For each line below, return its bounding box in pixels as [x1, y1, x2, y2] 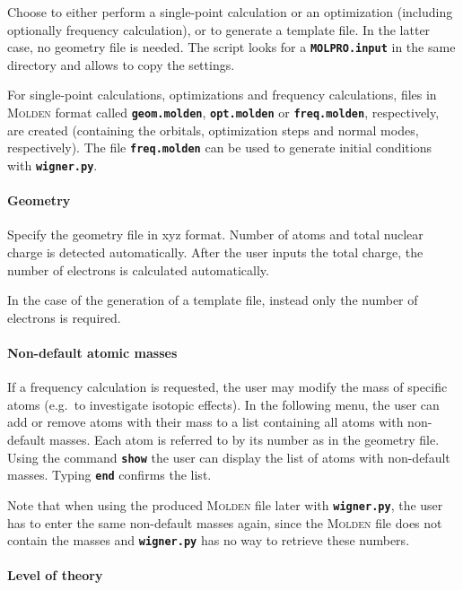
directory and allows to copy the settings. [7, 55, 235, 74]
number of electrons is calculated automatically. [7, 260, 269, 279]
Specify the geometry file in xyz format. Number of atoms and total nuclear [7, 225, 424, 244]
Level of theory [7, 566, 103, 585]
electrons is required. [7, 308, 121, 326]
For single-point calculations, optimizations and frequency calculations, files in [7, 85, 437, 104]
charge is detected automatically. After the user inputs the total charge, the [7, 242, 424, 261]
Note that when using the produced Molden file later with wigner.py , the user [7, 495, 443, 514]
